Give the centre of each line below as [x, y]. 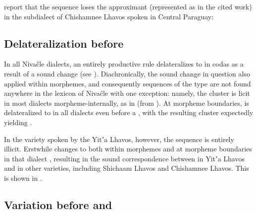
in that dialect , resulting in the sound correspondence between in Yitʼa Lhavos [124, 158]
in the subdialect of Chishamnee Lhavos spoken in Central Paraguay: [109, 16]
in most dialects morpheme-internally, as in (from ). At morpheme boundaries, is [127, 103]
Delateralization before [64, 43]
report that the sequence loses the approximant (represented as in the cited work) [128, 6]
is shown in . [23, 177]
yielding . [18, 122]
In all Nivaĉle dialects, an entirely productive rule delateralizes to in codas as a [124, 64]
